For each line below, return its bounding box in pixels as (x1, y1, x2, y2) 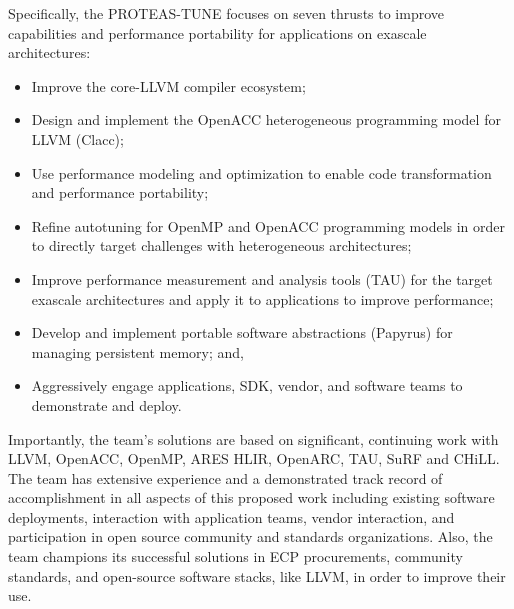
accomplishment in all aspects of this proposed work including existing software (8, 487, 495, 508)
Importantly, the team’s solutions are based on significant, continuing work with (8, 428, 499, 449)
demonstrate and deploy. (31, 394, 182, 415)
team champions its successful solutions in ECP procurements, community (8, 546, 463, 567)
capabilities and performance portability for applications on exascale (8, 22, 427, 43)
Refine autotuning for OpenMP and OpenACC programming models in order (31, 215, 506, 236)
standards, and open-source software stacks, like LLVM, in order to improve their (8, 565, 506, 586)
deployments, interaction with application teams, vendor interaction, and (8, 506, 455, 527)
